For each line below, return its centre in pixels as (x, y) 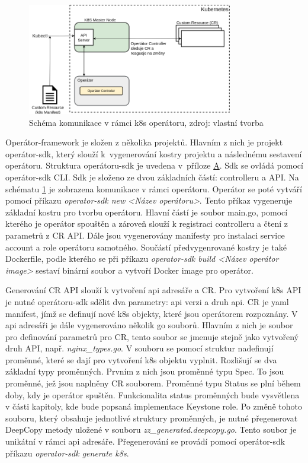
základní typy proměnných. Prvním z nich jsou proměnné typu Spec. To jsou (145, 371)
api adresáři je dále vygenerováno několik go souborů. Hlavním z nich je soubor (149, 325)
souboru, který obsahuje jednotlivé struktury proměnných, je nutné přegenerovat (152, 418)
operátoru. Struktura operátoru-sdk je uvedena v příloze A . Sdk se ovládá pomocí (154, 165)
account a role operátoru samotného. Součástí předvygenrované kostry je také (146, 247)
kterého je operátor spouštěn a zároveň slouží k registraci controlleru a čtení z (147, 223)
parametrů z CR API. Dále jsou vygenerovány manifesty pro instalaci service (145, 235)
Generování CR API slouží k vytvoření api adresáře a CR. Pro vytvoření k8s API (153, 290)
